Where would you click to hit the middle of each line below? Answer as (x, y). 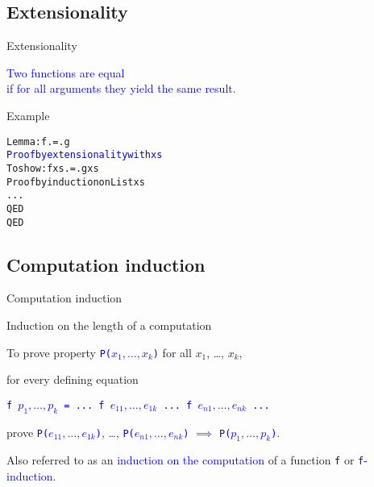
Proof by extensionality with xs (85, 155)
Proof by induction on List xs (76, 182)
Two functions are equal (66, 72)
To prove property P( (59, 352)
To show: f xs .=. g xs (53, 168)
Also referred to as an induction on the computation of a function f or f (185, 460)
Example (28, 115)
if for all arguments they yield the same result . (121, 88)
